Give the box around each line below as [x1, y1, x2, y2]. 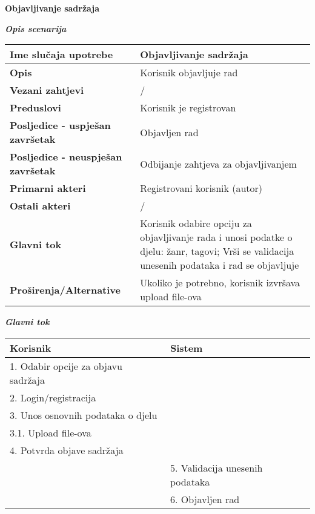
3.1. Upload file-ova [10, 425, 91, 440]
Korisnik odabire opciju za [140, 216, 252, 231]
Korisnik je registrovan [140, 100, 236, 115]
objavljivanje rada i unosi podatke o [140, 230, 293, 245]
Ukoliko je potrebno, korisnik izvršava [140, 275, 300, 290]
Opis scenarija [5, 22, 67, 35]
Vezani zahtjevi [10, 83, 84, 97]
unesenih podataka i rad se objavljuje [140, 258, 299, 272]
